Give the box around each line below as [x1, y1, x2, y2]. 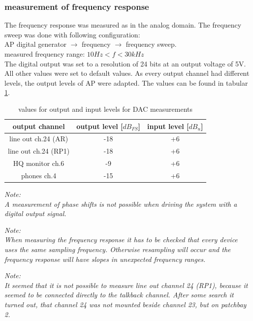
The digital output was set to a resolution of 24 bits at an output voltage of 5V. [4, 58, 246, 68]
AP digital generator [4, 39, 66, 49]
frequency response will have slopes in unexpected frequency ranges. [4, 254, 206, 264]
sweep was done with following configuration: [4, 29, 140, 39]
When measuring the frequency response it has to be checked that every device [4, 234, 238, 245]
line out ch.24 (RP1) [8, 146, 70, 156]
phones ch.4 [21, 170, 57, 180]
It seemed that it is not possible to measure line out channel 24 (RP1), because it [4, 280, 248, 290]
